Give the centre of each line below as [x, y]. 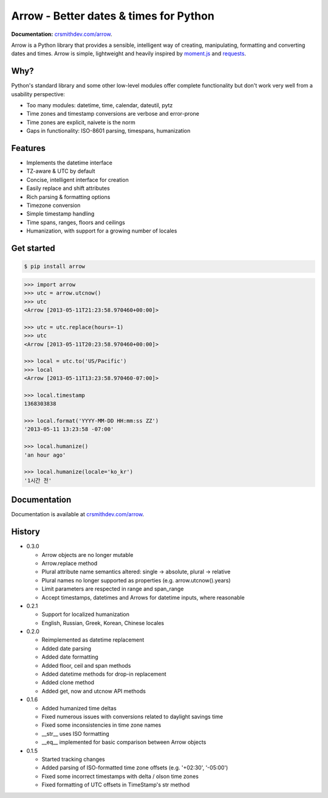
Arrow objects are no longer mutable [87, 555]
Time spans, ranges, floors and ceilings [76, 222]
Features [28, 148]
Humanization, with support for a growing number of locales [102, 231]
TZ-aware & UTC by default [61, 171]
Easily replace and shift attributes [68, 188]
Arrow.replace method [70, 563]
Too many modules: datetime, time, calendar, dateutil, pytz [100, 105]
